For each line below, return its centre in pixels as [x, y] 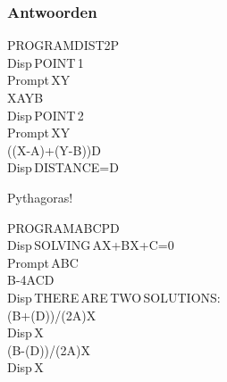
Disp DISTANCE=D [63, 167]
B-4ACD [31, 280]
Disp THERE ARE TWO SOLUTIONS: [114, 297]
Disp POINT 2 [46, 115]
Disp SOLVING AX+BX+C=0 [91, 245]
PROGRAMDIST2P [63, 45]
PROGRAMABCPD [63, 227]
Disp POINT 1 [46, 62]
